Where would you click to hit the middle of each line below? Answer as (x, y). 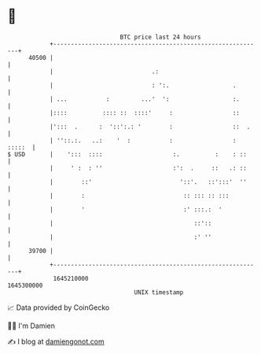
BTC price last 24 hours (160, 37)
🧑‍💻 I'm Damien (31, 326)
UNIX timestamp (159, 292)
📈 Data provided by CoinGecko (59, 307)
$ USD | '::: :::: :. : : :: (127, 154)
